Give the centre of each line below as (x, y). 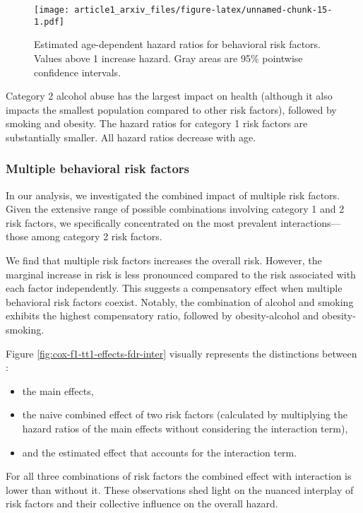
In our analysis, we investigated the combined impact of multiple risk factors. (173, 195)
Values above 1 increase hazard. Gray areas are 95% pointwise (168, 58)
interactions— (311, 222)
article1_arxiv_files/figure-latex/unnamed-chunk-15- (203, 10)
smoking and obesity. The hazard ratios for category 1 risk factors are (157, 123)
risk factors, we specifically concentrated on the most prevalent (142, 222)
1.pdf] (49, 22)
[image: (52, 10)
